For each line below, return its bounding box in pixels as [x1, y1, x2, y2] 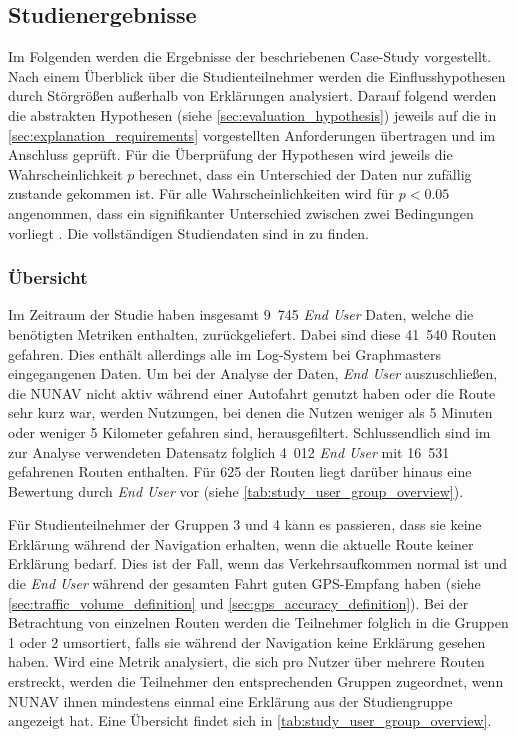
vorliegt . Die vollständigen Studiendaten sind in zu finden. [8, 222, 369, 243]
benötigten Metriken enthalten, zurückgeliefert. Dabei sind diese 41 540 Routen [8, 323, 497, 344]
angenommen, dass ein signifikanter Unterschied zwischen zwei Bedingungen [8, 202, 474, 223]
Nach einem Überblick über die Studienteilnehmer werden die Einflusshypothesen [8, 65, 506, 86]
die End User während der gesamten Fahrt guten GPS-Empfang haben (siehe [8, 573, 481, 594]
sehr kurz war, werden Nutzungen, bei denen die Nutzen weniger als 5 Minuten [8, 402, 493, 423]
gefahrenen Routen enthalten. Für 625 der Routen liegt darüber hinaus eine [8, 461, 472, 482]
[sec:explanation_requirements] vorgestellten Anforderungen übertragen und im [8, 124, 496, 145]
